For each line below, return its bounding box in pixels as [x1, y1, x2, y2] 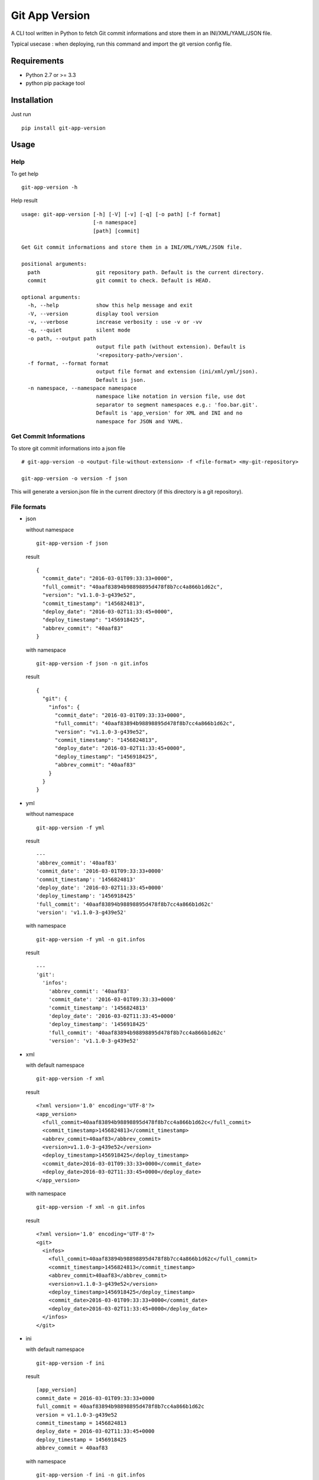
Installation [11, 95, 53, 105]
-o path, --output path [27, 335, 97, 342]
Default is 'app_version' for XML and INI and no [96, 410, 243, 417]
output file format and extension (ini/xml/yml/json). [96, 368, 258, 375]
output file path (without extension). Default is [96, 343, 246, 350]
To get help [11, 170, 38, 177]
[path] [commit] [92, 227, 140, 234]
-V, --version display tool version [27, 310, 159, 317]
